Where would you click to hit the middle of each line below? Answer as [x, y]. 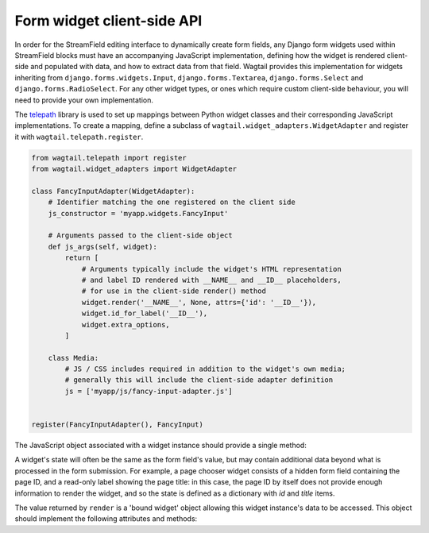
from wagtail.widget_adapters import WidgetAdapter [134, 169]
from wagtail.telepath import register [109, 158]
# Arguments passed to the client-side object [141, 236]
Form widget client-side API [108, 21]
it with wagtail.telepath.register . [79, 137]
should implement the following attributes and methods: [106, 519]
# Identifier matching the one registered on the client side [172, 202]
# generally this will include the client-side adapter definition [199, 380]
